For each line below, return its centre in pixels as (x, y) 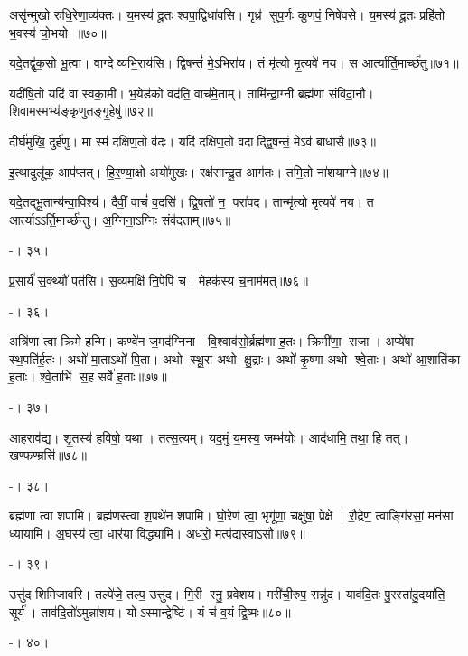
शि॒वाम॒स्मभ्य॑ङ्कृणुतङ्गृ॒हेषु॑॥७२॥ (81, 111)
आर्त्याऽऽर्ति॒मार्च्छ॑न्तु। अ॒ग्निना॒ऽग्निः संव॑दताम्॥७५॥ (120, 219)
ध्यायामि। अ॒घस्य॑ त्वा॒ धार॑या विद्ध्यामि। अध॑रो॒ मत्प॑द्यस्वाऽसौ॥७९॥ (157, 533)
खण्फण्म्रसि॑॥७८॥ (48, 455)
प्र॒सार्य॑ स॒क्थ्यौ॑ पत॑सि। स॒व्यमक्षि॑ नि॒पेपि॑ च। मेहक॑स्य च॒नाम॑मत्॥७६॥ (159, 280)
